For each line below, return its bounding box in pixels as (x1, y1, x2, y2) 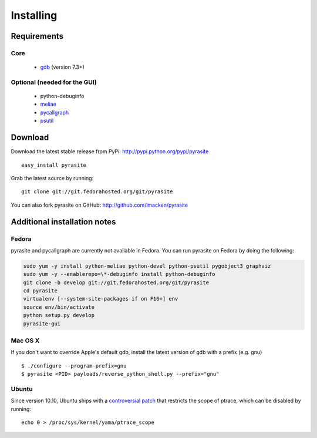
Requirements (11, 31, 64, 41)
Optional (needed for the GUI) (11, 78, 97, 86)
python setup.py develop (23, 312, 95, 319)
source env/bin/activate (23, 304, 95, 311)
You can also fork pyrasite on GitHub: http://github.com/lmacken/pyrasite (11, 201, 188, 208)
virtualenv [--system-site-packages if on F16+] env (23, 295, 178, 302)
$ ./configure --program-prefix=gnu (21, 362, 127, 369)
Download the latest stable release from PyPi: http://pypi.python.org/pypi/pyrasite (11, 148, 209, 155)
